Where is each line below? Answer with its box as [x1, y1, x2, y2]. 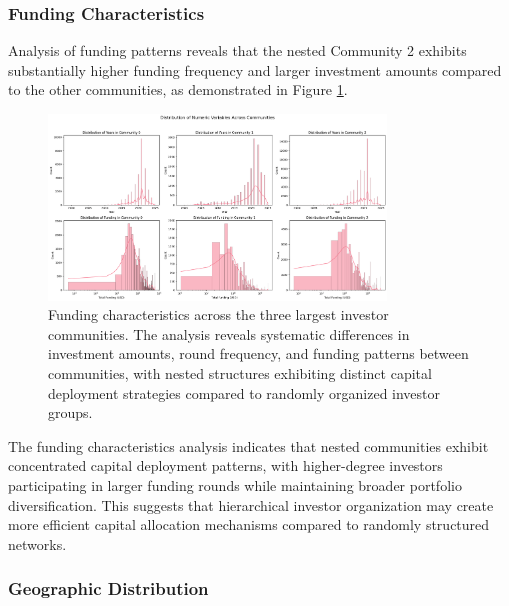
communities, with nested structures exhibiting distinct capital [48, 363, 432, 384]
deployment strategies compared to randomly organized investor [48, 382, 441, 403]
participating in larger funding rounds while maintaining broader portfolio [8, 475, 462, 495]
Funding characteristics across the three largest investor [48, 304, 389, 325]
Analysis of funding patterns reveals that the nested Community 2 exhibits [8, 40, 467, 61]
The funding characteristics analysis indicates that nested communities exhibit [8, 435, 489, 456]
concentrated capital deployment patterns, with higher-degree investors [8, 455, 443, 476]
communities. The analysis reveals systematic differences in [48, 323, 410, 344]
